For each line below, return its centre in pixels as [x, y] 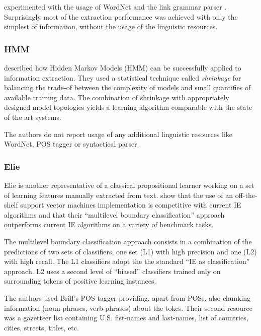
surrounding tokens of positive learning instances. [80, 281]
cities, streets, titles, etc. [41, 327]
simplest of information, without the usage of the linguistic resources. [111, 26]
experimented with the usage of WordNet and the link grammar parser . [115, 7]
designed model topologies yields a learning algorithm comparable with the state [128, 107]
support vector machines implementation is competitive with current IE [131, 205]
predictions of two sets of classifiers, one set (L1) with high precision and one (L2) [130, 251]
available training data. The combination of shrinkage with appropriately [117, 97]
